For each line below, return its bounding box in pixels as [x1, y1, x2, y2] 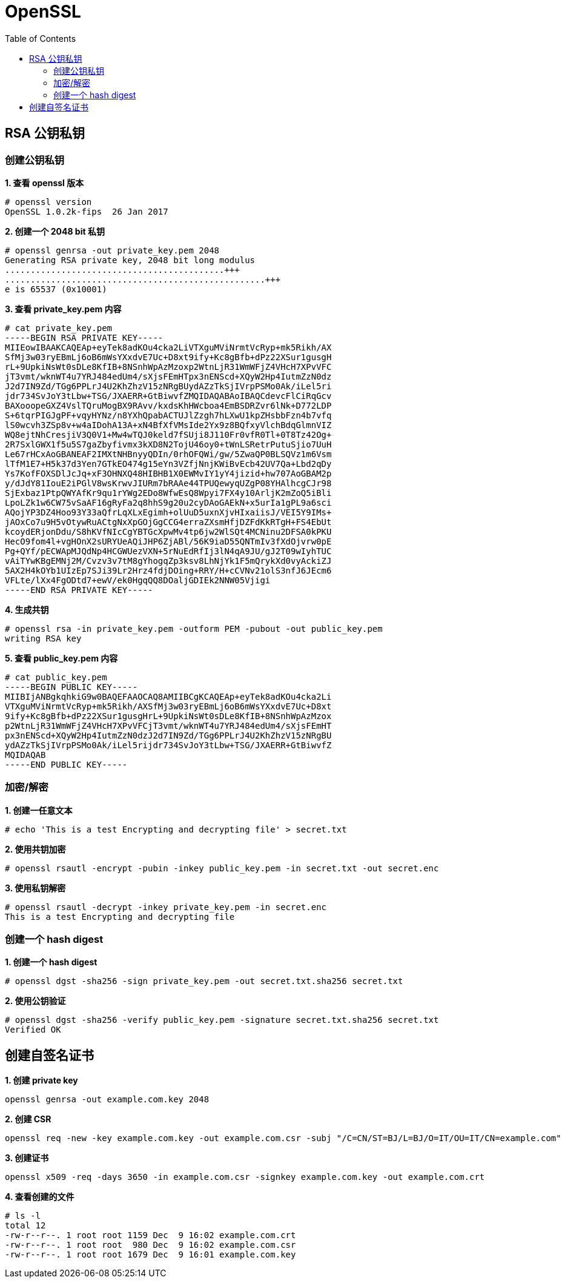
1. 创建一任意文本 [5, 805, 73, 816]
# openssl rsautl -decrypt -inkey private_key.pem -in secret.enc [5, 902, 327, 912]
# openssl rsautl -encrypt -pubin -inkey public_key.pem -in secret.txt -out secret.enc [5, 863, 439, 873]
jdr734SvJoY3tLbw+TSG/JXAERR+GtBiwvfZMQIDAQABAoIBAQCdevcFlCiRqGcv [5, 390, 332, 401]
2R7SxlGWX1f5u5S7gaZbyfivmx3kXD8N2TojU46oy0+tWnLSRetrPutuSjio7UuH [5, 439, 332, 449]
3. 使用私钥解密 [5, 882, 66, 893]
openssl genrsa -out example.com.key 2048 [5, 1094, 210, 1105]
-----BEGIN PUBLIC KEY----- [5, 682, 138, 692]
